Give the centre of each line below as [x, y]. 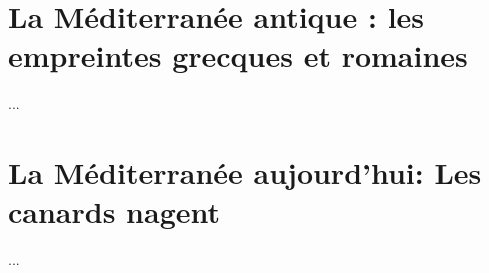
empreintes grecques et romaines [238, 55]
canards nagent [114, 211]
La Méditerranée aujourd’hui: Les [245, 172]
